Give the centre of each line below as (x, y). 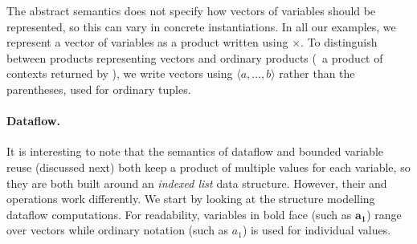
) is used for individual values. (317, 230)
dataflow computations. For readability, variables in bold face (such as (179, 214)
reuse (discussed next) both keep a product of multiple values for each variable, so (208, 167)
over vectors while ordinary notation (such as (118, 230)
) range (384, 214)
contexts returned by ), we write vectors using (120, 73)
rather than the (317, 73)
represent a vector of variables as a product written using (147, 42)
